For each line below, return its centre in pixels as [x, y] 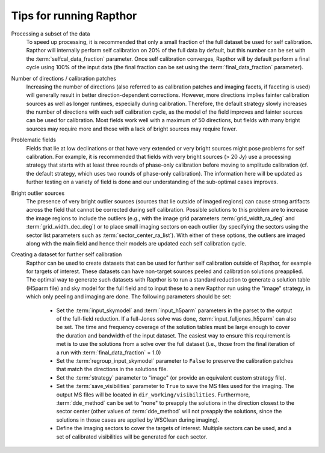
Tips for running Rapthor [74, 16]
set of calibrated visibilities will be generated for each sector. [132, 437]
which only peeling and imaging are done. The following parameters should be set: [129, 297]
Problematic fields [34, 140]
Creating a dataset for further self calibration [67, 254]
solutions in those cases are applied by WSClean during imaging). [138, 420]
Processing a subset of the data [51, 34]
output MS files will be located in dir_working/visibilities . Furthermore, [153, 395]
